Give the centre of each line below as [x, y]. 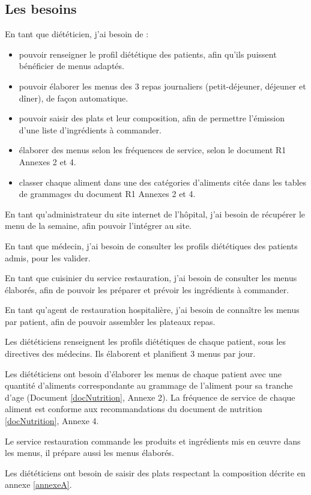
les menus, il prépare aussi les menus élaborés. [89, 453]
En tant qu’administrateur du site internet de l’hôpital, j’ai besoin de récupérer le [155, 214]
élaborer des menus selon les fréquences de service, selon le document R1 [152, 150]
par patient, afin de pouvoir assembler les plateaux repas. [110, 321]
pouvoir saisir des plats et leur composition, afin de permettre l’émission [152, 118]
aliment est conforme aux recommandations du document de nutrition [134, 409]
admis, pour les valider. [48, 257]
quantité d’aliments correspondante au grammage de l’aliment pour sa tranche [149, 385]
